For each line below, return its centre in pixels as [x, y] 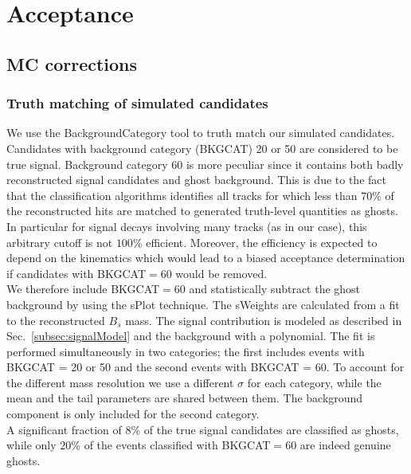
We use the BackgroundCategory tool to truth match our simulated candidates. [201, 133]
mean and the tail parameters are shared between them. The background [185, 398]
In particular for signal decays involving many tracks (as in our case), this [187, 226]
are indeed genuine [345, 445]
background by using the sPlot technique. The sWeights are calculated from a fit [203, 304]
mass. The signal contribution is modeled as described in [264, 320]
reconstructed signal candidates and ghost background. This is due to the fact [196, 180]
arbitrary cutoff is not [60, 242]
